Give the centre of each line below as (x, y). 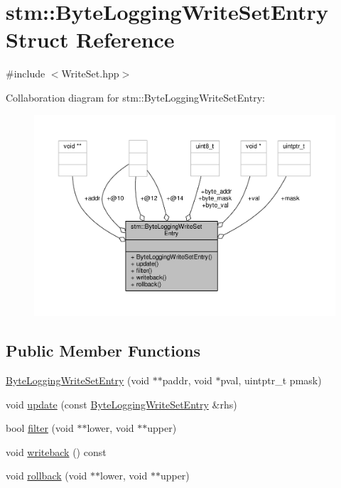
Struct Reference (90, 39)
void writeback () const (56, 451)
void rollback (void (47, 476)
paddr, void (187, 380)
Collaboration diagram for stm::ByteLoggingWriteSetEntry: (135, 97)
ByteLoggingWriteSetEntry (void (78, 380)
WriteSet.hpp (90, 74)
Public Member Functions (103, 351)
